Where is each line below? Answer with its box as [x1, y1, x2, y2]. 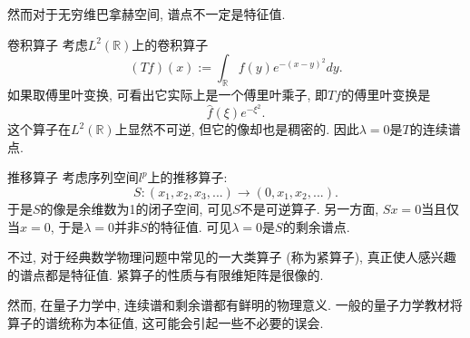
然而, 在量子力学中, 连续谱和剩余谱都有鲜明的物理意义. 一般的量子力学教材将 [7, 295, 463, 314]
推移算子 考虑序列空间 [7, 168, 139, 187]
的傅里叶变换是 [341, 84, 431, 103]
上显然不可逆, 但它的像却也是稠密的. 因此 [114, 120, 359, 139]
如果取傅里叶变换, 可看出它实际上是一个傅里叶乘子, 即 [7, 84, 328, 103]
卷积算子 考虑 [7, 34, 88, 53]
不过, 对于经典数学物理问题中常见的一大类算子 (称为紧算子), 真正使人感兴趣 [7, 247, 456, 266]
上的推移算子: [147, 168, 228, 187]
